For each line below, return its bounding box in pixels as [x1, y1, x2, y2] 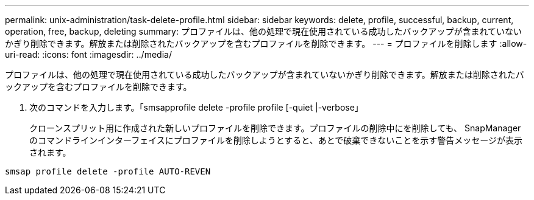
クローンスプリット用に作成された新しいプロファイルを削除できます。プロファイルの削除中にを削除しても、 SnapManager [29, 123, 521, 133]
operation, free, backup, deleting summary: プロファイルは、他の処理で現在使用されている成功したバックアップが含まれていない [5, 26, 522, 36]
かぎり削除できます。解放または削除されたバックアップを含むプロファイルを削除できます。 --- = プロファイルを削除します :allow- [5, 38, 527, 49]
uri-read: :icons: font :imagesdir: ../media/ [5, 49, 172, 60]
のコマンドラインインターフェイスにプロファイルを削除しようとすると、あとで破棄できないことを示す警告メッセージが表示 [29, 135, 523, 145]
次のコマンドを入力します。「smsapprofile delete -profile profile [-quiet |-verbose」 [29, 102, 363, 112]
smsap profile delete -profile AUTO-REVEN [5, 167, 211, 176]
